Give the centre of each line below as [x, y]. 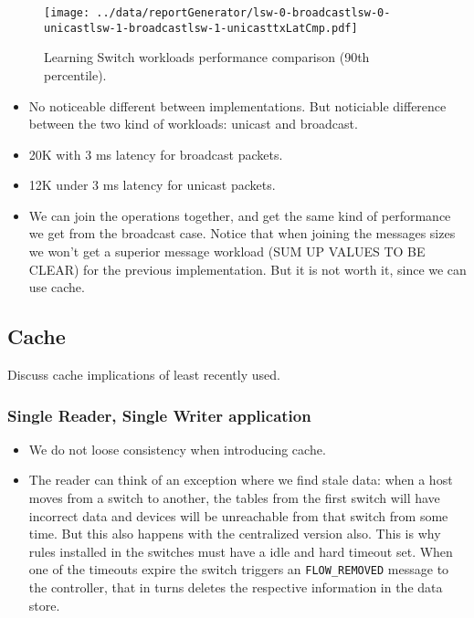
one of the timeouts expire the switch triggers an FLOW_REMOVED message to [239, 569]
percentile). [75, 74]
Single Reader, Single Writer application [159, 415]
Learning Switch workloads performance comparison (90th [207, 57]
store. [44, 605]
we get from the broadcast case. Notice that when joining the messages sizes [242, 233]
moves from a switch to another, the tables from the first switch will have [234, 498]
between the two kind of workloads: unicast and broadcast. [193, 124]
